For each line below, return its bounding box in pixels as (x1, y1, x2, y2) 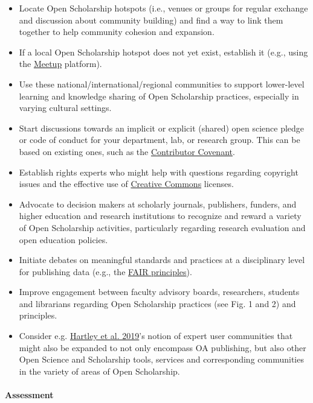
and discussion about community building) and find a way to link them (19, 13, 283, 26)
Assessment (5, 389, 54, 401)
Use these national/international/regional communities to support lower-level (19, 77, 305, 90)
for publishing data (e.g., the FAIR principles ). (19, 265, 192, 278)
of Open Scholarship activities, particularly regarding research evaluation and (19, 221, 306, 233)
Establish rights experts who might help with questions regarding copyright (19, 165, 298, 178)
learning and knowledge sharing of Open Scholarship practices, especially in (19, 89, 299, 102)
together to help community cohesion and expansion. (19, 25, 215, 38)
